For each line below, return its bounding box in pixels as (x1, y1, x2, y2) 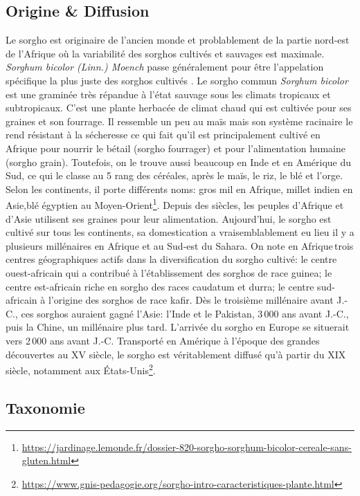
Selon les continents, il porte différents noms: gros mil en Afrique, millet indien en (6, 181, 353, 196)
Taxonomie (6, 396, 85, 418)
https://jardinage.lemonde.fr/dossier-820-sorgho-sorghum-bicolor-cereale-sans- (21, 439, 352, 454)
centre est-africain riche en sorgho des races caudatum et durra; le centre (6, 279, 314, 293)
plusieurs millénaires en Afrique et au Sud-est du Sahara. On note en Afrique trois (6, 238, 354, 252)
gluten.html (21, 453, 71, 468)
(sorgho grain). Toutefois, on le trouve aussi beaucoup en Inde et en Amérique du (6, 154, 352, 169)
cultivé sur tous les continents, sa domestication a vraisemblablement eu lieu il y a (6, 225, 354, 239)
